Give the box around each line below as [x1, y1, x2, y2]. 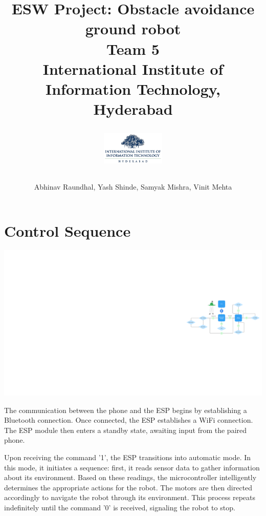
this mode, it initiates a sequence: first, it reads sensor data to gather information [4, 462, 260, 472]
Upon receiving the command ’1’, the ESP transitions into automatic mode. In [4, 451, 251, 462]
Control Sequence [4, 220, 131, 241]
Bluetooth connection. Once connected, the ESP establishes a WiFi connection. [4, 415, 253, 425]
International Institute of [42, 58, 224, 79]
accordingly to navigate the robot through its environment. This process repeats [4, 492, 256, 503]
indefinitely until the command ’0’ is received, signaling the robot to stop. [4, 502, 235, 512]
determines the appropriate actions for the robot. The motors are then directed [4, 482, 253, 492]
